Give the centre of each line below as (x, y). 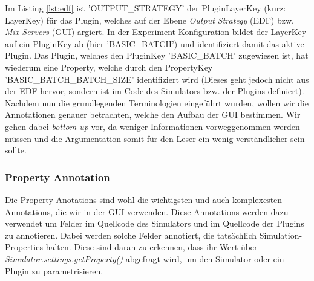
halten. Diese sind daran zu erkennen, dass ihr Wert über (152, 247)
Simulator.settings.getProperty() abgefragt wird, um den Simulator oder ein (145, 258)
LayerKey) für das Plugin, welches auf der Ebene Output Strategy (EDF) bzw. (149, 20)
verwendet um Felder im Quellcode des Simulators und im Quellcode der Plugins (155, 223)
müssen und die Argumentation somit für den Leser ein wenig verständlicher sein (155, 138)
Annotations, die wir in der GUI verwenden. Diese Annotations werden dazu (147, 211)
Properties (24, 247)
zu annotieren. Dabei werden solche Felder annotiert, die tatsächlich (131, 235)
